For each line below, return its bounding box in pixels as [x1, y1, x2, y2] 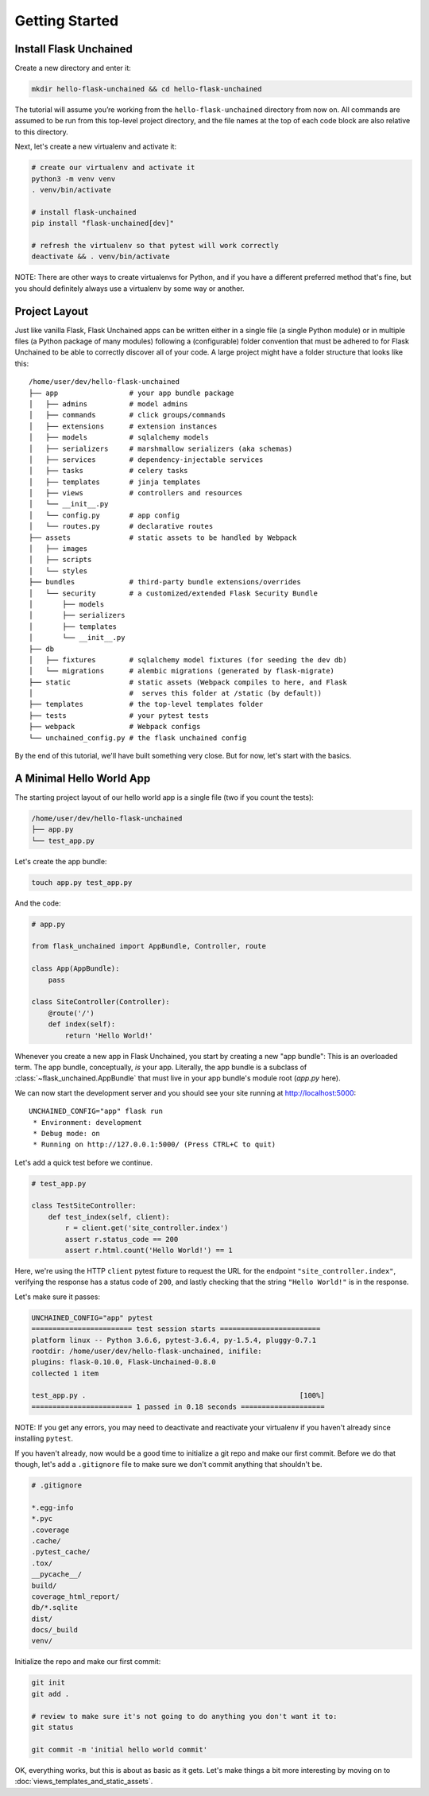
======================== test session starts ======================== [31, 1325, 321, 1333]
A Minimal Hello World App [14, 771, 151, 785]
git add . [31, 1689, 70, 1698]
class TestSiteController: [31, 1201, 137, 1210]
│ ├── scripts [29, 555, 92, 564]
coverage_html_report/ [31, 1592, 120, 1601]
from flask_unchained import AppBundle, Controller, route [31, 942, 266, 951]
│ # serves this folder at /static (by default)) [29, 689, 323, 698]
